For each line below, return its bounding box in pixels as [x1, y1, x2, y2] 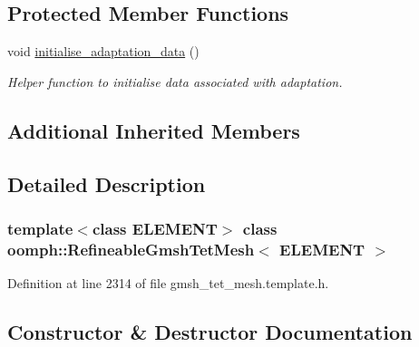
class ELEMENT [92, 217, 218, 239]
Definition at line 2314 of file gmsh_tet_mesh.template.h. [7, 274, 329, 293]
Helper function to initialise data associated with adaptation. [7, 72, 343, 91]
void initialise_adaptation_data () [7, 42, 200, 61]
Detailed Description [7, 169, 206, 198]
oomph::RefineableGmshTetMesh [7, 237, 255, 260]
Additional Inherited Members [7, 116, 300, 144]
